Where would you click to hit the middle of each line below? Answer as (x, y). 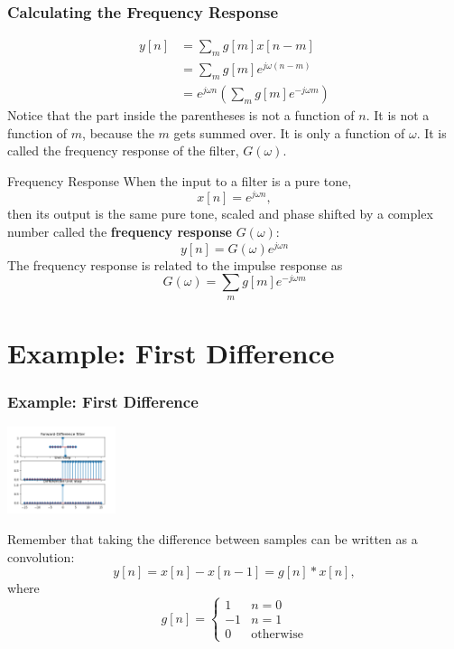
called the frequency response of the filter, (123, 150)
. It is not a (398, 114)
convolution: (41, 556)
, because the (118, 132)
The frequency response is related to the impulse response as (175, 264)
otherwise (277, 635)
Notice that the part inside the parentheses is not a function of (181, 114)
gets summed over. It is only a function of (289, 132)
